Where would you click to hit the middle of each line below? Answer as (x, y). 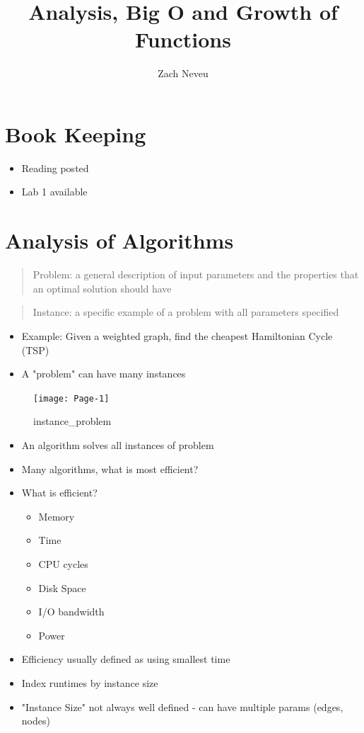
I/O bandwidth (71, 612)
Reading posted (55, 167)
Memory (57, 516)
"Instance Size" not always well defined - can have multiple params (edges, (182, 706)
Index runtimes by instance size (90, 682)
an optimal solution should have (102, 288)
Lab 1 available (54, 192)
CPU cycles (63, 563)
